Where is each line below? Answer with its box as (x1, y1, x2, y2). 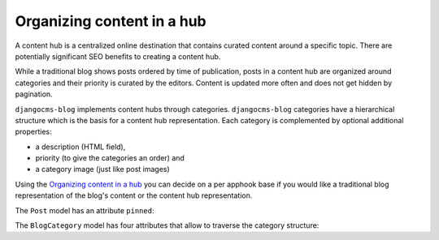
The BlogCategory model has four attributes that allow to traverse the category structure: (15, 221, 319, 230)
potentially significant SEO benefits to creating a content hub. (15, 51, 221, 61)
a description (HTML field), (35, 142, 126, 152)
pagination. (15, 89, 53, 99)
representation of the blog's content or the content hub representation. (15, 191, 253, 200)
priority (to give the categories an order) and (35, 153, 185, 163)
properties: (15, 126, 52, 137)
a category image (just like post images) (35, 165, 170, 174)
